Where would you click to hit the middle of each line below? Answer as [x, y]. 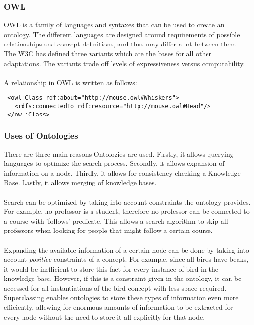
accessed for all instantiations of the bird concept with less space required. [115, 288]
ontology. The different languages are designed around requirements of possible [122, 34]
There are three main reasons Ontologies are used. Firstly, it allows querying [119, 153]
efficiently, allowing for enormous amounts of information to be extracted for [119, 307]
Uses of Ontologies [41, 135]
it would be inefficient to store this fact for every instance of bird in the [111, 268]
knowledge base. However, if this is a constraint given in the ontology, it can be [123, 278]
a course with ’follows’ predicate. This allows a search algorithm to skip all [116, 221]
